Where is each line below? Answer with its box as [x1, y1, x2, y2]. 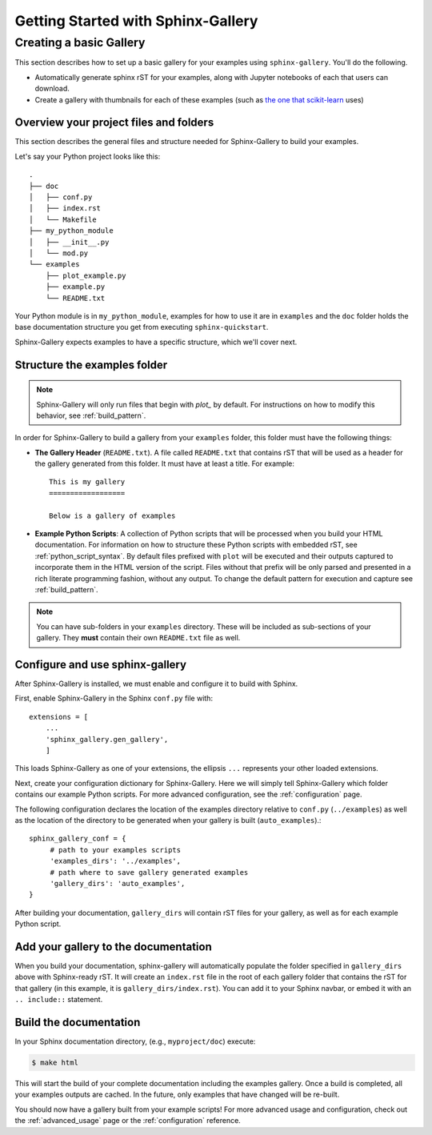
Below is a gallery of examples [49, 511, 176, 520]
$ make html [31, 1058, 79, 1068]
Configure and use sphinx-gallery [14, 657, 187, 672]
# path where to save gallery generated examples [50, 868, 249, 876]
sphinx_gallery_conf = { [29, 834, 126, 844]
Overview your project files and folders [14, 116, 214, 130]
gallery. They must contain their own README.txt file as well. [36, 633, 241, 643]
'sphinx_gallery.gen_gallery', [45, 735, 169, 744]
